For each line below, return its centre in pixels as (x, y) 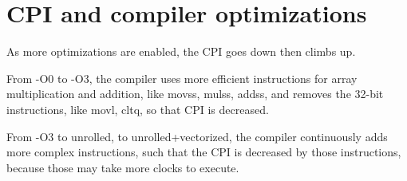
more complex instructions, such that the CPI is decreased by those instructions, (204, 152)
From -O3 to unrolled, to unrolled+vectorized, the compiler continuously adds (197, 136)
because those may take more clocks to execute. (123, 167)
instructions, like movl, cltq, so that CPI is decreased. (138, 109)
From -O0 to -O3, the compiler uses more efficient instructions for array (182, 78)
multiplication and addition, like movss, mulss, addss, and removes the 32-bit (195, 94)
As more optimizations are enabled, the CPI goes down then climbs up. (181, 51)
